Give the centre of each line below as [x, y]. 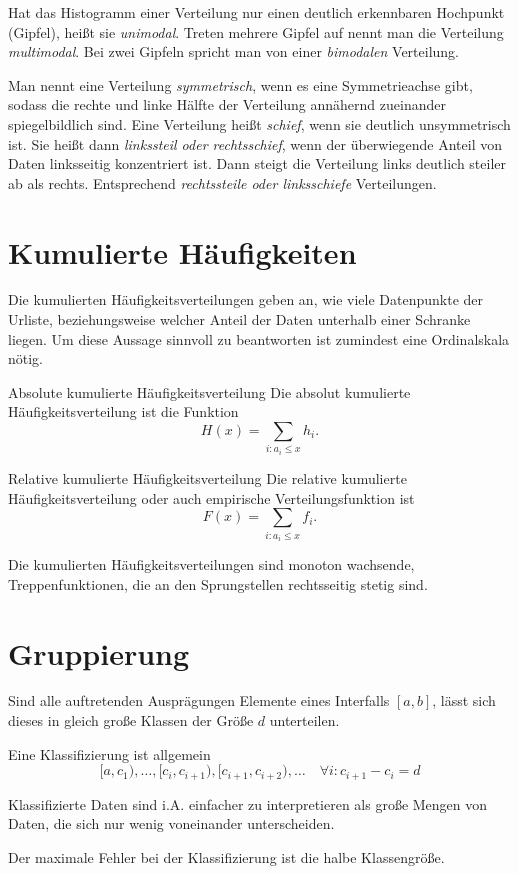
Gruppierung [99, 652]
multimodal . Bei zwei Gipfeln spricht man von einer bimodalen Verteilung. [234, 51]
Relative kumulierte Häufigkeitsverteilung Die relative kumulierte [207, 478]
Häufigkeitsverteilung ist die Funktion [123, 411]
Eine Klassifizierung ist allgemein [109, 753]
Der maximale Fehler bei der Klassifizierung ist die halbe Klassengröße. [226, 856]
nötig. [26, 358]
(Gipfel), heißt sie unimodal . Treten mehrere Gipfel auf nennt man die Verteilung [256, 31]
